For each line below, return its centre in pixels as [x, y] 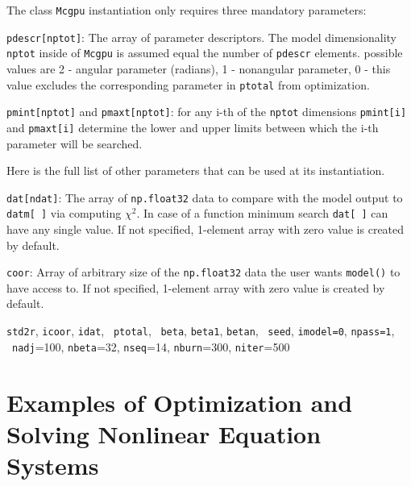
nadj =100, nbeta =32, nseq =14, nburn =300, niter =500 [151, 346]
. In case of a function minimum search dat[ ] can [262, 213]
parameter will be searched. [75, 143]
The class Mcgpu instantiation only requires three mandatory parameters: [187, 10]
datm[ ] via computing [64, 213]
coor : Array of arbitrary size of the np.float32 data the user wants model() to [203, 272]
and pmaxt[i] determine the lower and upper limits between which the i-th [193, 127]
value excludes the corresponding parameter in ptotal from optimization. [188, 84]
